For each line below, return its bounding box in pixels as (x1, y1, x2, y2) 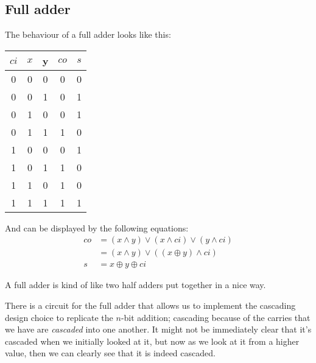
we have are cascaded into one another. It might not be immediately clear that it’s (5, 323, 312, 336)
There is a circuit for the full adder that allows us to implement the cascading (5, 299, 296, 312)
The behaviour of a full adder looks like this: (5, 28, 171, 41)
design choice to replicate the (5, 311, 113, 323)
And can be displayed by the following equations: (5, 221, 189, 234)
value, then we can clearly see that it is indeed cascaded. (5, 347, 216, 359)
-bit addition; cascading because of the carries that (121, 311, 311, 323)
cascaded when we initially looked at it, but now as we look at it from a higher (5, 334, 300, 347)
